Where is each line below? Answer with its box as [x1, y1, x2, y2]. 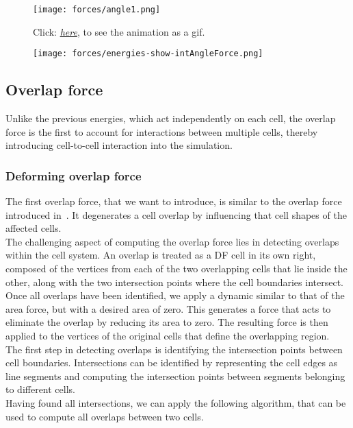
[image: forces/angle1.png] [33, 5, 161, 14]
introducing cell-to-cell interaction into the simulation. [5, 138, 233, 152]
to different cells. [5, 382, 75, 396]
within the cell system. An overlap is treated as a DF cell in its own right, [5, 248, 316, 262]
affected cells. [5, 221, 62, 235]
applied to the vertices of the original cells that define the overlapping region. [5, 329, 330, 343]
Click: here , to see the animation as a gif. [33, 24, 205, 38]
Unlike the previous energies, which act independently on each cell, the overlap [5, 111, 336, 126]
